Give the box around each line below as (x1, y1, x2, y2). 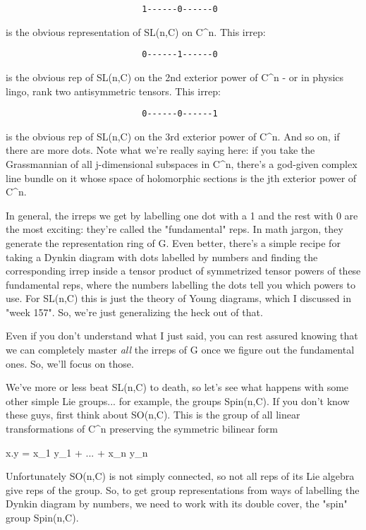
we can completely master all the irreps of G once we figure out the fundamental (6, 342, 355, 357)
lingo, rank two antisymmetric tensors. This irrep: (6, 83, 221, 98)
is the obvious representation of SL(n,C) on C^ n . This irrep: (6, 24, 266, 39)
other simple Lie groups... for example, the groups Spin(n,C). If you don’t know (6, 393, 350, 408)
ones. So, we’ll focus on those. (6, 356, 134, 371)
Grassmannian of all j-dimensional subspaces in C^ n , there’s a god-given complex (6, 156, 358, 171)
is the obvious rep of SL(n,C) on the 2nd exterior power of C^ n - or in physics (6, 69, 344, 84)
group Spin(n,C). (6, 510, 79, 524)
